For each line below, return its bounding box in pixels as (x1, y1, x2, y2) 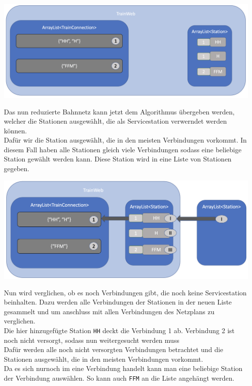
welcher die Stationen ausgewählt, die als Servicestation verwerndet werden (4, 116, 227, 126)
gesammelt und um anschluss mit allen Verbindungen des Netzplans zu (4, 306, 215, 316)
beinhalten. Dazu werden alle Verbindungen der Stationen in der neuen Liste (4, 297, 232, 307)
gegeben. (4, 163, 30, 174)
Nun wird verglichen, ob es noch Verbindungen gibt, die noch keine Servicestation (4, 287, 247, 297)
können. (4, 125, 27, 135)
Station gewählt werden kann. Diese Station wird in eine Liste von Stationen (4, 154, 232, 164)
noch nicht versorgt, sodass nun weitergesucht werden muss (4, 335, 179, 345)
